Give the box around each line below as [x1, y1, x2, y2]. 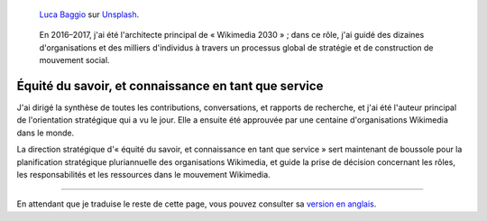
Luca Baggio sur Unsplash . [39, 9, 140, 20]
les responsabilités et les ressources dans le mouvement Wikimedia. [16, 170, 271, 180]
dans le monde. [16, 127, 75, 138]
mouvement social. [39, 55, 110, 66]
